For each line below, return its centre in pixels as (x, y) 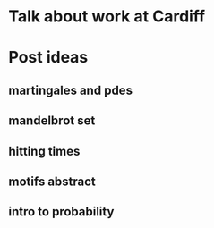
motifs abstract (52, 181)
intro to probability (61, 212)
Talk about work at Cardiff (107, 17)
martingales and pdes (71, 90)
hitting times (44, 151)
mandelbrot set (52, 121)
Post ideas (48, 58)
